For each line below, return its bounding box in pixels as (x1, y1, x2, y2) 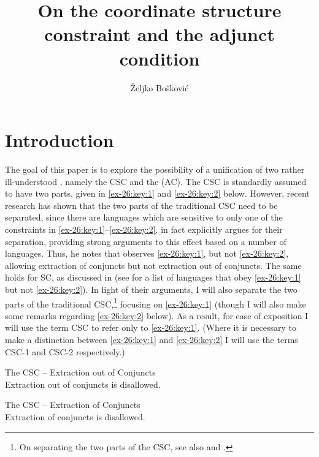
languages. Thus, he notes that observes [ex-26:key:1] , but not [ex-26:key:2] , (5, 247, 289, 260)
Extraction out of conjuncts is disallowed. (5, 377, 161, 390)
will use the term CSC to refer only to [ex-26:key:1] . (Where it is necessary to (5, 321, 296, 334)
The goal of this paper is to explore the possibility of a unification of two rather (5, 163, 305, 176)
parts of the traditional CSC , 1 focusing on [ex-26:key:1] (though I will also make (5, 295, 306, 310)
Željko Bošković (130, 81, 189, 94)
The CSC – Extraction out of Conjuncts (5, 366, 156, 379)
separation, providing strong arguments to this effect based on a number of (5, 235, 286, 247)
